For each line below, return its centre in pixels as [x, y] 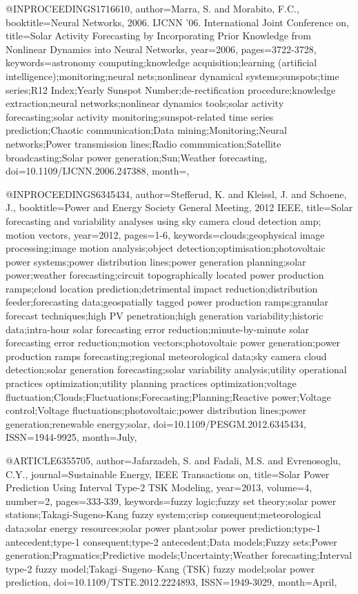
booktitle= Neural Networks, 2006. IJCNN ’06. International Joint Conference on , [178, 22]
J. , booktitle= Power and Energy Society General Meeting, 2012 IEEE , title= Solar [179, 207]
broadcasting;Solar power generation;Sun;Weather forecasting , [137, 157]
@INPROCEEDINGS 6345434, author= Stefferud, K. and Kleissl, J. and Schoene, [176, 194]
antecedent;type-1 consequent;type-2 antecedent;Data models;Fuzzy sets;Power [171, 541]
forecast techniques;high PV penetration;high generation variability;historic [165, 316]
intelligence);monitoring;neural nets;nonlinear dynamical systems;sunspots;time [172, 76]
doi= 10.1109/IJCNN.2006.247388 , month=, [98, 171]
